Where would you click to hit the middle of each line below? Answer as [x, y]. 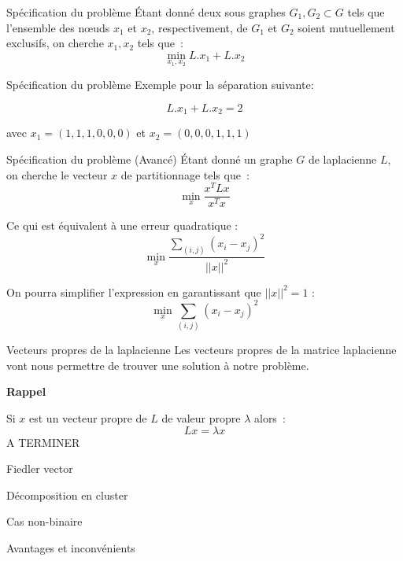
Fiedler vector [40, 469]
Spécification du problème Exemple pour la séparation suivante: [160, 85]
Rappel [26, 391]
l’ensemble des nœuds [58, 27]
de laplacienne [342, 159]
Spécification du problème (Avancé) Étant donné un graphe [150, 159]
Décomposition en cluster [67, 495]
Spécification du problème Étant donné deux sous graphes [146, 12]
